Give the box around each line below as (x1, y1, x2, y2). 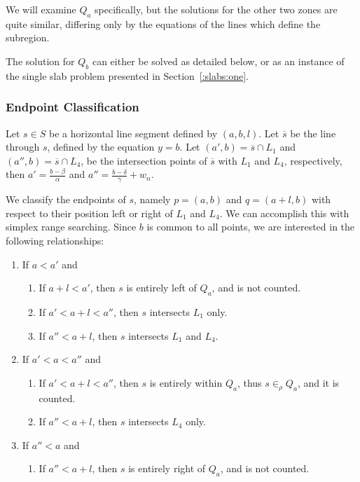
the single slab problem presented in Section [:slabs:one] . (6, 68, 249, 83)
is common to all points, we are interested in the (146, 219, 355, 234)
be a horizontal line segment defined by (49, 125, 218, 140)
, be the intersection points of (81, 153, 207, 167)
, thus (237, 375, 262, 390)
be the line (290, 125, 336, 140)
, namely (133, 192, 171, 207)
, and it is (297, 375, 340, 390)
